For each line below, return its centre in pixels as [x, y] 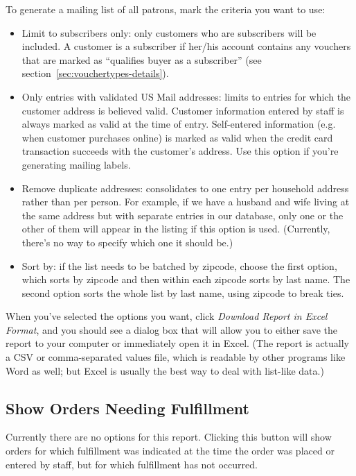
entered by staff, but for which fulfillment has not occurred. [132, 464]
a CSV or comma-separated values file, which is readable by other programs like [176, 357]
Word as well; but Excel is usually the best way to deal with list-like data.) [165, 370]
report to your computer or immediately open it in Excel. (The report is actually [178, 343]
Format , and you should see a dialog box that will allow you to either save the [172, 329]
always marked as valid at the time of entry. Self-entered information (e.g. [179, 124]
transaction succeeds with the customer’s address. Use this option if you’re [180, 151]
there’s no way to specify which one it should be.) [127, 242]
